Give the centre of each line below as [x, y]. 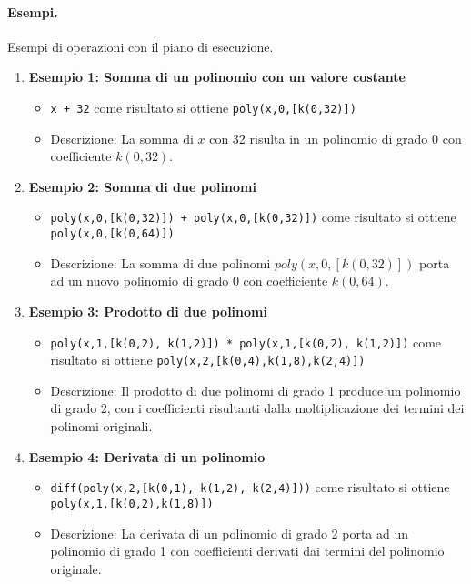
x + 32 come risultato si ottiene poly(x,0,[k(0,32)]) [203, 107]
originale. [76, 568]
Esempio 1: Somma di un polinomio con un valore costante [217, 77]
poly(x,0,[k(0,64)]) [112, 234]
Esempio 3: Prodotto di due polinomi [148, 311]
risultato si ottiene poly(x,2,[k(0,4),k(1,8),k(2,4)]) [208, 360]
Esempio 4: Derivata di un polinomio [147, 456]
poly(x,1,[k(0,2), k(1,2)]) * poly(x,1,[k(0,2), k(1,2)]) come [246, 342]
